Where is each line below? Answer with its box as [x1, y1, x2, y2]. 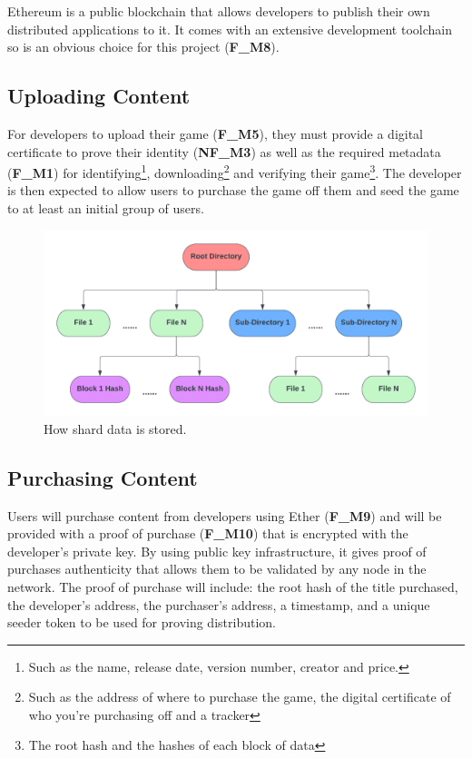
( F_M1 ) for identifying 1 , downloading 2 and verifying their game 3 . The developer [7, 161, 462, 182]
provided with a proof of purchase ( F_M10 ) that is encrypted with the [7, 524, 408, 543]
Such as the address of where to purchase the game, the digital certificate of [28, 687, 451, 706]
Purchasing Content [7, 463, 198, 491]
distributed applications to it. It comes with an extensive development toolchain [7, 19, 452, 38]
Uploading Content [7, 82, 191, 110]
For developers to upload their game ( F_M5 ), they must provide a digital [7, 123, 424, 143]
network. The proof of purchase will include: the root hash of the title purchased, [7, 577, 458, 596]
